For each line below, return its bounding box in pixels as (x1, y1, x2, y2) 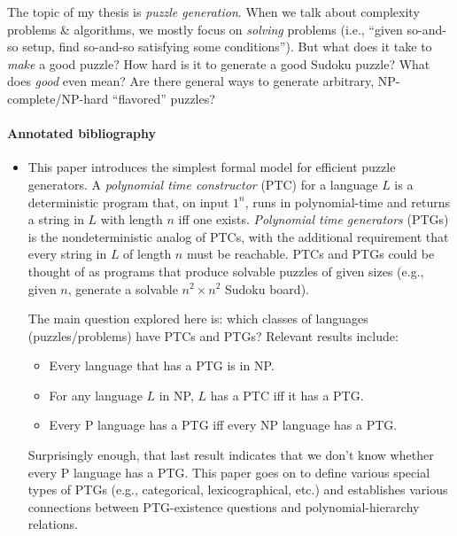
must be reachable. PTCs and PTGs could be (186, 245, 435, 263)
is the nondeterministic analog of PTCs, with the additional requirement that (27, 227, 449, 245)
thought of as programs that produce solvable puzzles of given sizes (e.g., (27, 261, 424, 280)
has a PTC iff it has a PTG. (210, 385, 364, 404)
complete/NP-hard (7, 89, 109, 107)
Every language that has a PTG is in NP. (49, 356, 275, 375)
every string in (27, 245, 107, 263)
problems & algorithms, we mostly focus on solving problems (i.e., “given (7, 19, 403, 38)
